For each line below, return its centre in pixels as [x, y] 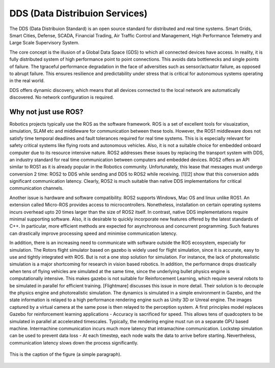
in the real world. [27, 81]
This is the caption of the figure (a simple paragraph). [65, 354]
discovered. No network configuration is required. [62, 97]
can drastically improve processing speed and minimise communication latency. [93, 233]
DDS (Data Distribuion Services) [78, 13]
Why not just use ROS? [46, 112]
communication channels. [36, 188]
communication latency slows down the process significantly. [74, 342]
